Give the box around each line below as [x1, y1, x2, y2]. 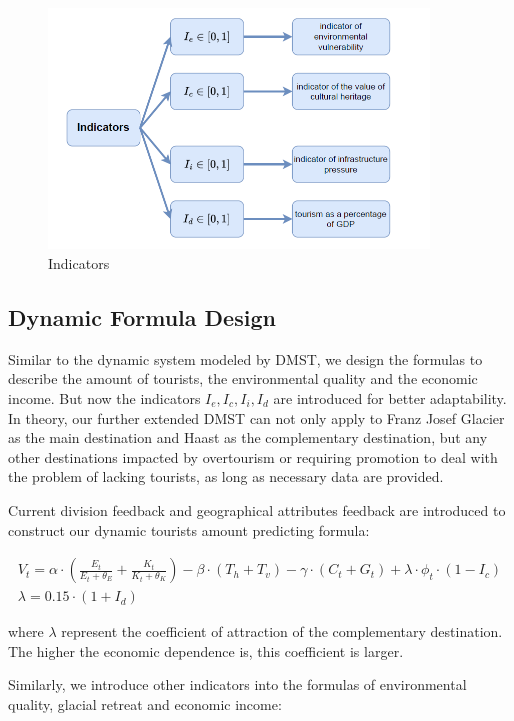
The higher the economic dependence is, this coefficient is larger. [8, 640, 404, 661]
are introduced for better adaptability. [273, 387, 507, 408]
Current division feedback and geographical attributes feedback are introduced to [8, 499, 506, 520]
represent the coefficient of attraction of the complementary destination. [61, 621, 503, 642]
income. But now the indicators [8, 387, 201, 408]
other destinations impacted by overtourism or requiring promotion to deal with [8, 446, 498, 467]
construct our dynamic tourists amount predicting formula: [8, 519, 370, 540]
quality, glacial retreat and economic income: [8, 693, 282, 714]
